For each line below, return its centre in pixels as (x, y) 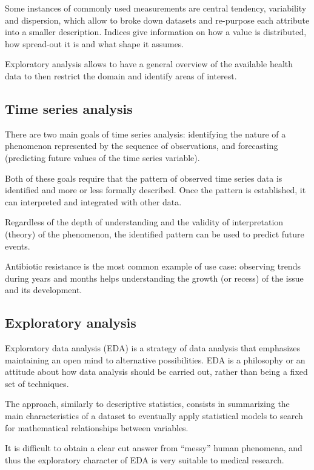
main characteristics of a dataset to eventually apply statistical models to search (154, 416)
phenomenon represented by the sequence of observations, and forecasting (142, 146)
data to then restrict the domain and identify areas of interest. (121, 75)
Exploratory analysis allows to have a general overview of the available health (149, 64)
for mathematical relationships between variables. (97, 427)
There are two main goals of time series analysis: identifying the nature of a (145, 134)
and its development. (44, 290)
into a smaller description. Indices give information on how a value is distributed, (156, 32)
